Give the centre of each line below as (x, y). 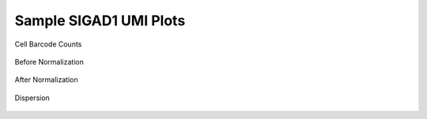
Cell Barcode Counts (48, 44)
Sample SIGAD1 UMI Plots (100, 20)
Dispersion (32, 98)
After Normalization (46, 80)
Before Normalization (49, 61)
